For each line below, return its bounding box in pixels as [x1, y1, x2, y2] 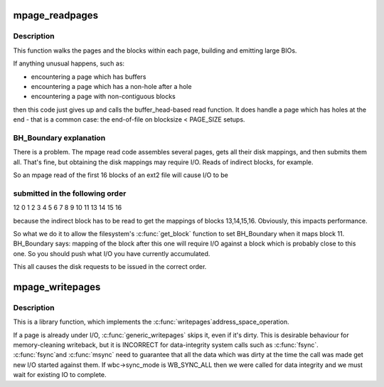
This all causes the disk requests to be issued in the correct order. [13, 263, 207, 271]
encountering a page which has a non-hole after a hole [31, 82, 192, 90]
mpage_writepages [13, 281, 101, 293]
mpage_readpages [13, 9, 99, 21]
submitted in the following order [13, 189, 127, 198]
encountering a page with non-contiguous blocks [31, 92, 176, 101]
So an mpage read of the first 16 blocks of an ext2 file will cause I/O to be [13, 171, 229, 179]
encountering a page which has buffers [31, 72, 146, 81]
